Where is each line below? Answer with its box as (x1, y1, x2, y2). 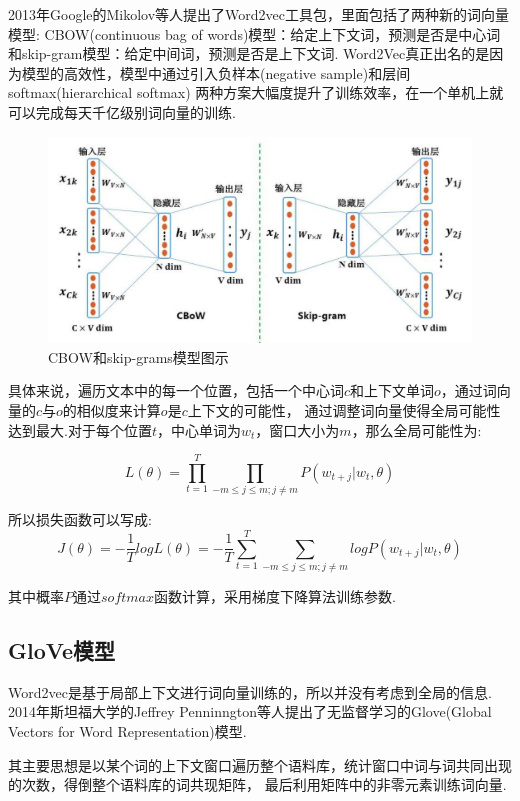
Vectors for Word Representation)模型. (8, 720, 247, 741)
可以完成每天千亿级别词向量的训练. (8, 101, 236, 122)
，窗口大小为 (255, 419, 340, 440)
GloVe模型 (8, 634, 116, 665)
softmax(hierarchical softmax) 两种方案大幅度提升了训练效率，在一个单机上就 (8, 82, 504, 103)
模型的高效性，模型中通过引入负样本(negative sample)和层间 (21, 62, 411, 83)
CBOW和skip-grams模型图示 (48, 346, 229, 367)
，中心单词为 (156, 419, 241, 440)
